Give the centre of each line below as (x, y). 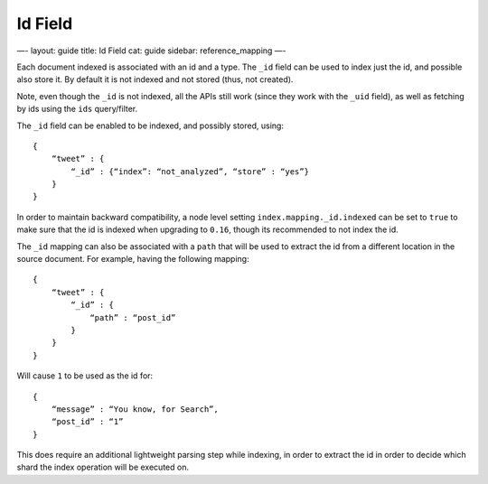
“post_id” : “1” (87, 422)
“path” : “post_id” (133, 317)
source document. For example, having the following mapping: (133, 259)
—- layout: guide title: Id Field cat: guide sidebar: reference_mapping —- (151, 51)
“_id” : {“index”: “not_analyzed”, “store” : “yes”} (190, 171)
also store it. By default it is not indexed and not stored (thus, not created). (155, 79)
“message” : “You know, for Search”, (135, 409)
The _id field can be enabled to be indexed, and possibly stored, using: (150, 126)
